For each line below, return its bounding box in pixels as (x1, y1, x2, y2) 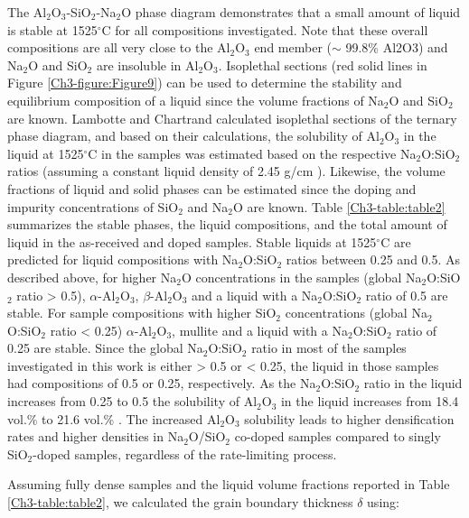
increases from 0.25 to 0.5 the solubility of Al (7, 392, 258, 411)
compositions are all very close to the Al (7, 38, 230, 57)
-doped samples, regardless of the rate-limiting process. (33, 444, 337, 463)
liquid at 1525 (7, 143, 84, 162)
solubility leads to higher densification (244, 409, 455, 428)
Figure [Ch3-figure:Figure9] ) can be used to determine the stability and (7, 73, 402, 92)
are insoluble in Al (96, 55, 199, 74)
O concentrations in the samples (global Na (181, 267, 422, 286)
